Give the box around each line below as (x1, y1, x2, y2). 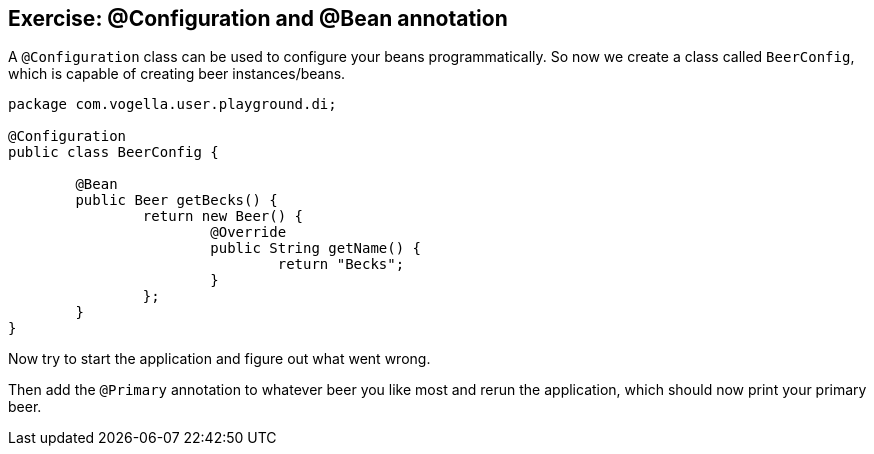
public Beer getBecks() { (75, 192, 278, 209)
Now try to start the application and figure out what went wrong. (8, 350, 431, 368)
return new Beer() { (142, 208, 304, 225)
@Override (210, 224, 287, 241)
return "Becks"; (277, 256, 405, 273)
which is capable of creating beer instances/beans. (8, 65, 346, 83)
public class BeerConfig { (8, 144, 219, 161)
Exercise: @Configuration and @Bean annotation (8, 6, 508, 31)
